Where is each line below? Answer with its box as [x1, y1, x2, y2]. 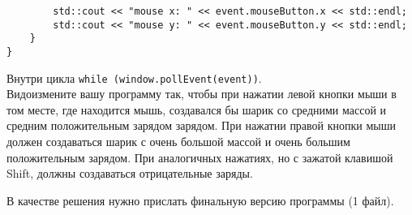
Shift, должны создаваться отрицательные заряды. [6, 165, 253, 182]
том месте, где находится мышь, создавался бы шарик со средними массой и [6, 101, 387, 118]
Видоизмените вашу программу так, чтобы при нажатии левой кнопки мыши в [6, 85, 397, 102]
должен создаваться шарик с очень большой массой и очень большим [6, 133, 350, 150]
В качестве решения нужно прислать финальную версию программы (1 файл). [6, 191, 394, 209]
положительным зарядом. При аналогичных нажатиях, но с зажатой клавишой [6, 148, 393, 166]
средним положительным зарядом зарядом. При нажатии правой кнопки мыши [6, 117, 397, 134]
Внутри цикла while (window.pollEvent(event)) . [6, 69, 262, 86]
